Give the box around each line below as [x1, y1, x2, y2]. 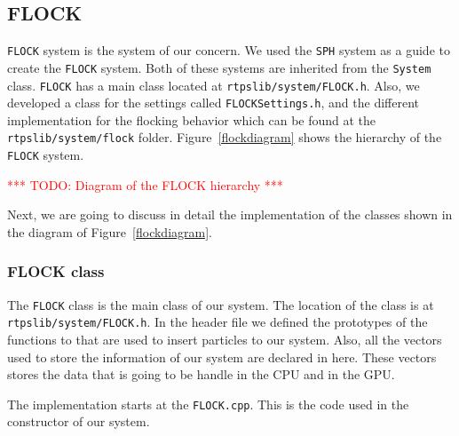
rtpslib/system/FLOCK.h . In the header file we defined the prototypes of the [7, 313, 428, 331]
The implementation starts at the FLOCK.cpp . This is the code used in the [7, 394, 409, 413]
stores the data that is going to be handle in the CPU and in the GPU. [7, 365, 395, 384]
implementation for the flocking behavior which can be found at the [7, 110, 376, 129]
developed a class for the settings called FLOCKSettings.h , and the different [7, 93, 419, 112]
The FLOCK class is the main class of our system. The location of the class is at [7, 295, 434, 313]
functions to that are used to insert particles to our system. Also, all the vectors [7, 330, 442, 349]
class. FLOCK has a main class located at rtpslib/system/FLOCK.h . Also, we [7, 75, 420, 94]
